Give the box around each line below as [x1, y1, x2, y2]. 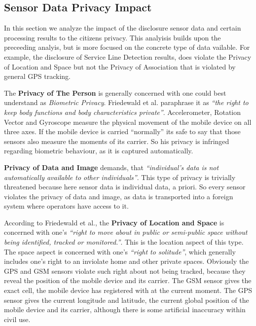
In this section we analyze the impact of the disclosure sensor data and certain [4, 23, 241, 33]
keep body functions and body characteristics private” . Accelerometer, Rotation [4, 107, 241, 117]
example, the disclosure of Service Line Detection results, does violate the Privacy [4, 51, 252, 62]
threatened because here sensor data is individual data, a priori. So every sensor [4, 181, 246, 192]
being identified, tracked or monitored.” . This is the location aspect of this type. [4, 237, 244, 247]
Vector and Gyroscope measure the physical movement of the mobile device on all [4, 116, 252, 127]
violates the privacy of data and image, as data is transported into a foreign [4, 191, 233, 201]
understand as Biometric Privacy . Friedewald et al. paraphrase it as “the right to [4, 97, 249, 108]
